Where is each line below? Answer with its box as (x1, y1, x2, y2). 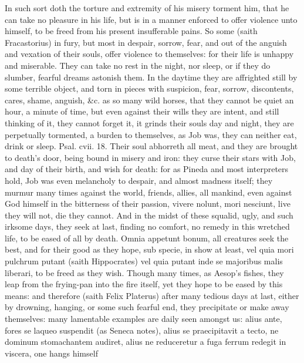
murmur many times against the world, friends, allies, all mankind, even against (5, 186, 292, 198)
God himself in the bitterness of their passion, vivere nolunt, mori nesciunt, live (5, 197, 291, 210)
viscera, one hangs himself (5, 347, 98, 359)
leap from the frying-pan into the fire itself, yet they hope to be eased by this (5, 278, 283, 290)
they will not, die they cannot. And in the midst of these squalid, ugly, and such (5, 209, 293, 221)
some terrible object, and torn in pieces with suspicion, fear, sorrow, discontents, (5, 82, 294, 95)
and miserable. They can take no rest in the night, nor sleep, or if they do (5, 59, 271, 71)
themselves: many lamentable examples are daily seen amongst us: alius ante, (5, 312, 282, 325)
